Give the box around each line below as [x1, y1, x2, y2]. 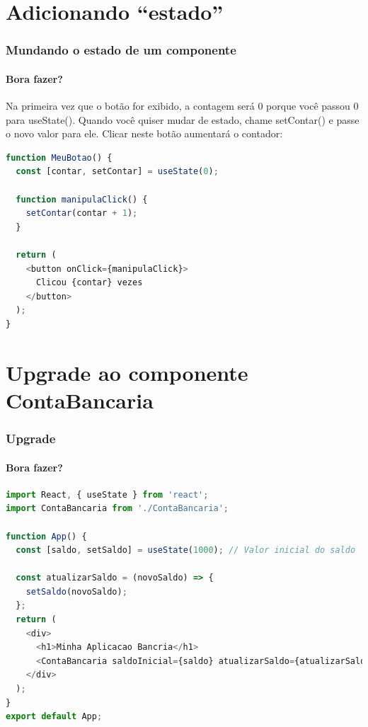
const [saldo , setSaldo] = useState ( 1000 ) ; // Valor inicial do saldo [16, 545, 356, 556]
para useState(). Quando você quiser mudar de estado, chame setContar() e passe [6, 112, 360, 127]
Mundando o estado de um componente [6, 41, 236, 59]
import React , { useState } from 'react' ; [6, 489, 209, 500]
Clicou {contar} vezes [35, 277, 143, 288]
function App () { [6, 531, 87, 542]
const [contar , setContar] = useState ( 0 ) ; [16, 166, 219, 177]
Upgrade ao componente [6, 357, 248, 387]
